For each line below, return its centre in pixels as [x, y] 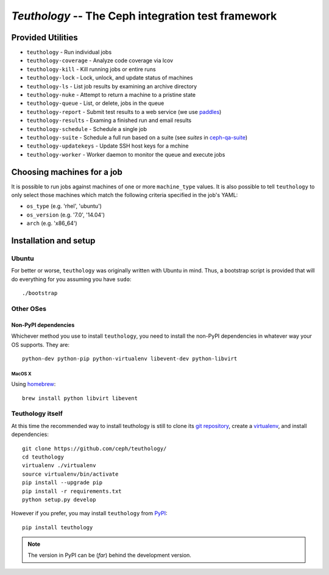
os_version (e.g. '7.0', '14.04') [66, 215]
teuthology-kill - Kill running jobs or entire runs [91, 69]
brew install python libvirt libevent [80, 398]
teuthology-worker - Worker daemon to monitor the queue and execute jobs [126, 154]
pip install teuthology [58, 527]
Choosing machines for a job [67, 172]
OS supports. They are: [41, 345]
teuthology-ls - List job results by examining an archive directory [112, 86]
